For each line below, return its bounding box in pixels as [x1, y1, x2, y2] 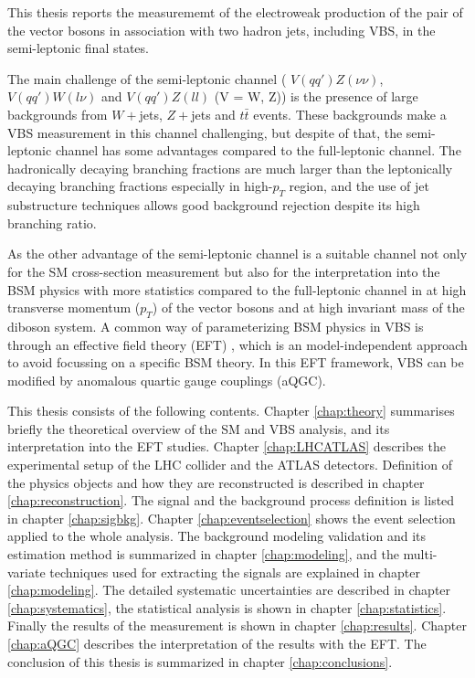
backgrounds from [7, 104, 108, 123]
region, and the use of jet [289, 176, 429, 196]
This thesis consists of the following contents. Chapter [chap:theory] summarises [7, 401, 455, 420]
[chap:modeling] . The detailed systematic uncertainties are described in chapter [7, 580, 451, 599]
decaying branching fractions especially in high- [7, 176, 273, 196]
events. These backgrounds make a [253, 104, 447, 123]
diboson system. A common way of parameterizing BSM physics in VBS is [7, 316, 424, 335]
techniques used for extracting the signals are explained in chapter [49, 562, 421, 581]
